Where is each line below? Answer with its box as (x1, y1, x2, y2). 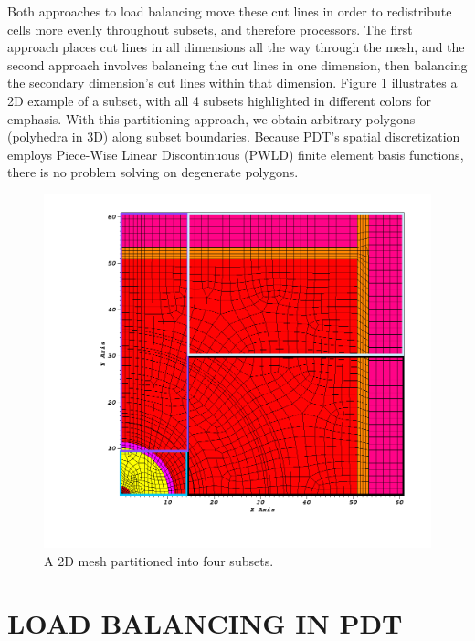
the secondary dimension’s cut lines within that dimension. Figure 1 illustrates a (7, 73, 458, 92)
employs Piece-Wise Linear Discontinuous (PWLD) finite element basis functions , (7, 144, 464, 163)
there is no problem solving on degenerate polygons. (7, 163, 299, 182)
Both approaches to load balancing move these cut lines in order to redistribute (7, 2, 452, 20)
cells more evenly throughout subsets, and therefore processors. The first (7, 19, 413, 38)
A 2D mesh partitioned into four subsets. (44, 551, 274, 570)
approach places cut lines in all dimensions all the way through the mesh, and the (7, 37, 465, 57)
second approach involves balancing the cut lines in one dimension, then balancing (7, 55, 468, 74)
